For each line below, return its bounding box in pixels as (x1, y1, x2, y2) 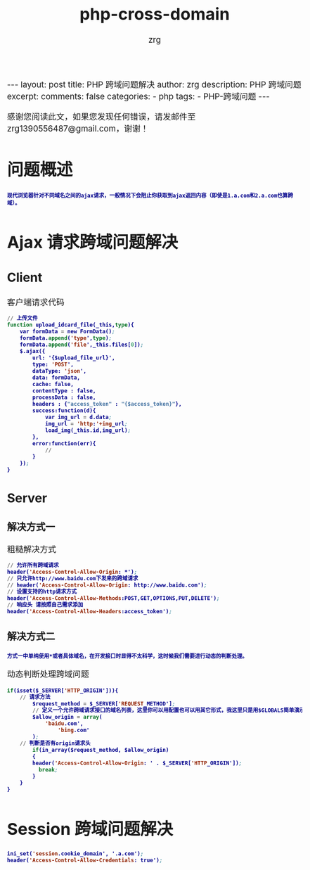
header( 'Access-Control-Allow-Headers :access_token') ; (7, 608, 172, 615)
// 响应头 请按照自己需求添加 (7, 601, 84, 609)
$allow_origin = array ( (32, 714, 103, 721)
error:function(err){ (32, 440, 96, 447)
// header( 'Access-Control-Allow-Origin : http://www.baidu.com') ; (7, 582, 207, 589)
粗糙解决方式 (7, 544, 56, 555)
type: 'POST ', (32, 361, 74, 369)
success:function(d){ (32, 407, 96, 414)
